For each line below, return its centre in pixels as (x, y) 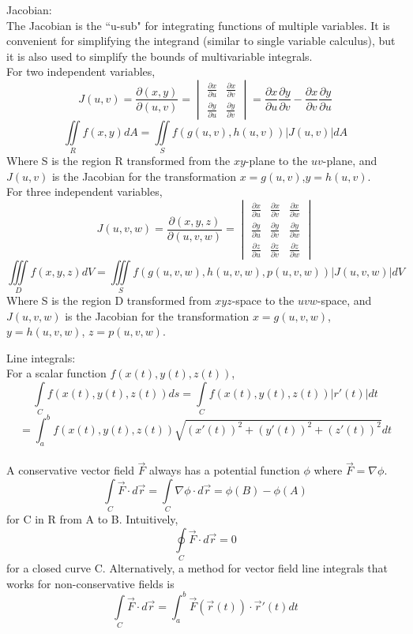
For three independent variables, (84, 191)
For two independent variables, (81, 71)
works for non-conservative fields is (90, 583)
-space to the (263, 300)
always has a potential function (225, 470)
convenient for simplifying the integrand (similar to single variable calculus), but (201, 41)
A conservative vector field (70, 470)
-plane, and (350, 161)
